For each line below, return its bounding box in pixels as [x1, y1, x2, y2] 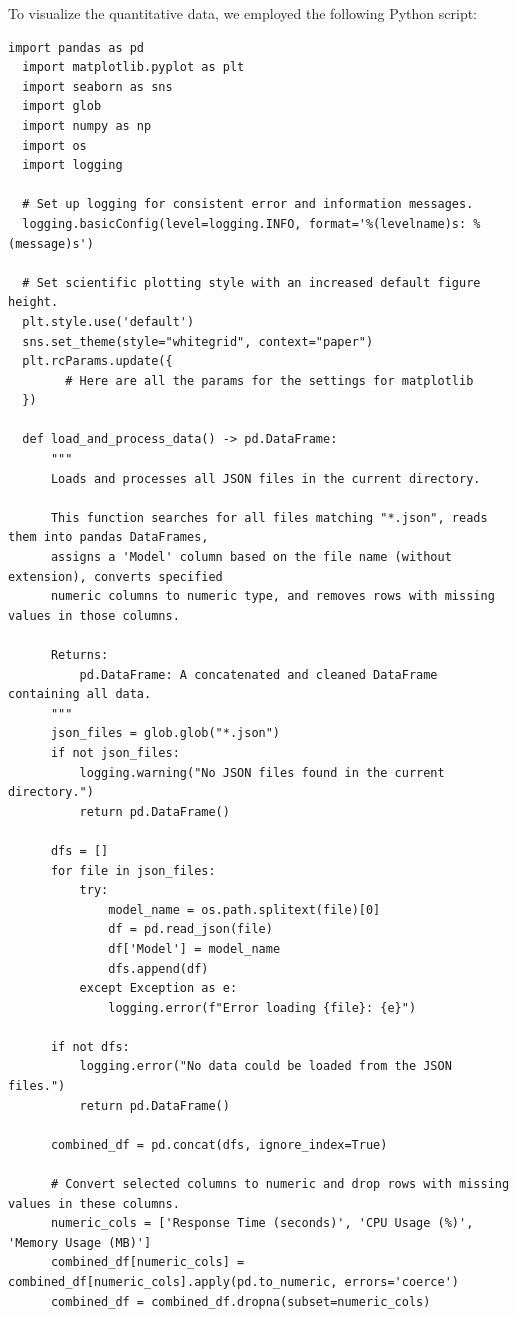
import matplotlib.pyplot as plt [22, 60, 245, 75]
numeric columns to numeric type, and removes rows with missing [50, 589, 495, 604]
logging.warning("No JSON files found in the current [79, 765, 445, 780]
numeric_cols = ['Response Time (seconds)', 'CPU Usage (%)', [50, 1216, 474, 1231]
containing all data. [8, 687, 152, 702]
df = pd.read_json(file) [108, 922, 273, 937]
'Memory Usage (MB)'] [8, 1235, 152, 1250]
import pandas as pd [8, 40, 145, 55]
